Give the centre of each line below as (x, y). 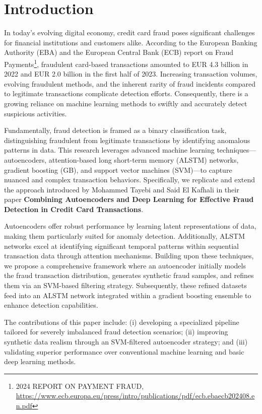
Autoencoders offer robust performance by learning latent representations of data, (130, 226)
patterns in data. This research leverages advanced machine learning (109, 150)
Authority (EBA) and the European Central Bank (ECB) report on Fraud (119, 52)
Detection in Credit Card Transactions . (74, 209)
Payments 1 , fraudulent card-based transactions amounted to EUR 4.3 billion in (126, 63)
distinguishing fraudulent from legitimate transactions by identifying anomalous (127, 140)
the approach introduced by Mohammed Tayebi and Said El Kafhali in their (122, 189)
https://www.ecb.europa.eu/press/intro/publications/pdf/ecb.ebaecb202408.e (135, 396)
